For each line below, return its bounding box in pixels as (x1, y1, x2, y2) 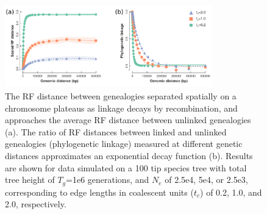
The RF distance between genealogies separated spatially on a (5, 90, 237, 102)
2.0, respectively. (5, 198, 66, 210)
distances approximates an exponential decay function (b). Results (5, 149, 253, 162)
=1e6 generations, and (66, 173, 149, 186)
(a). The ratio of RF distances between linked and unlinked (5, 125, 227, 138)
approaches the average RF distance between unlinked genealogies (5, 113, 251, 126)
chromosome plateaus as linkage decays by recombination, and (5, 101, 238, 114)
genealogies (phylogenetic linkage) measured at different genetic (5, 137, 243, 150)
